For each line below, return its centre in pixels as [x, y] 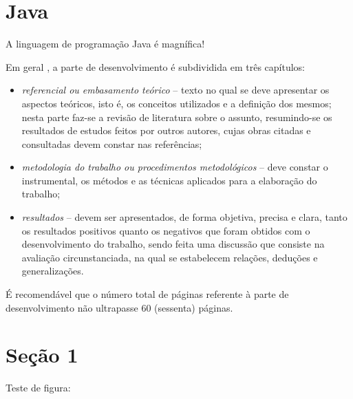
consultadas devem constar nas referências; [112, 143]
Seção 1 [42, 355]
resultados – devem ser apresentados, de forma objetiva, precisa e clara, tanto [184, 217]
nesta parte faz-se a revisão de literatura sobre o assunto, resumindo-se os [177, 117]
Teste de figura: [38, 388]
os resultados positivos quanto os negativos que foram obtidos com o [166, 230]
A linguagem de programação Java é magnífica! [105, 44]
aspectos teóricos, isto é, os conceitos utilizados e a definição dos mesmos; [176, 103]
